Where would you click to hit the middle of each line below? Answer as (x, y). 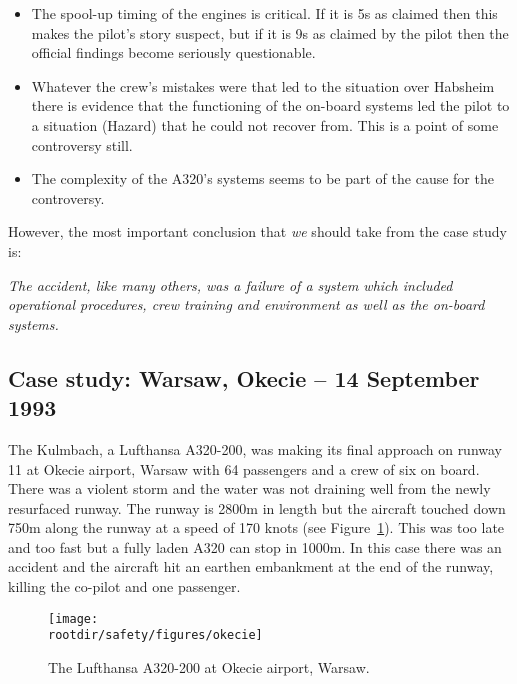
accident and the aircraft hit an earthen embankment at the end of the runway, (251, 566)
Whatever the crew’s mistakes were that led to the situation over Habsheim (263, 85)
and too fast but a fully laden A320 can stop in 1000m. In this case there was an (255, 546)
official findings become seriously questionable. (173, 52)
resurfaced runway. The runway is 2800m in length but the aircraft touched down (257, 507)
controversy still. (82, 144)
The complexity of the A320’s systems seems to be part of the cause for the (262, 178)
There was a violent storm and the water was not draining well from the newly (249, 488)
